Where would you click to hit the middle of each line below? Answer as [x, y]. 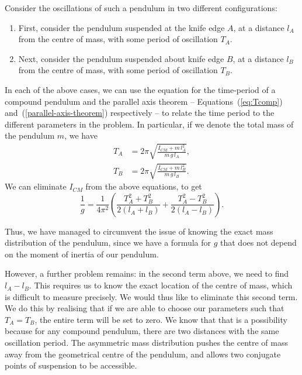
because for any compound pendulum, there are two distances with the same [142, 331]
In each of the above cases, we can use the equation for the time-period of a [140, 89]
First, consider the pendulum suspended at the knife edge [122, 27]
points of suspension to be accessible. [71, 365]
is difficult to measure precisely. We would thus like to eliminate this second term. [151, 296]
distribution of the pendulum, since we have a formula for [108, 242]
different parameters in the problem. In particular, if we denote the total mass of [149, 124]
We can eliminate [36, 186]
